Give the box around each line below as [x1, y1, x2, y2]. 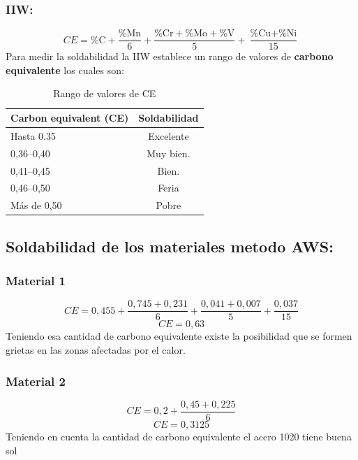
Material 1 [6, 272, 66, 289]
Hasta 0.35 [10, 128, 57, 143]
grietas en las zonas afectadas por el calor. [6, 343, 186, 357]
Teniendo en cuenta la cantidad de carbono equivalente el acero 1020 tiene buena [6, 429, 352, 443]
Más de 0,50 [10, 198, 62, 213]
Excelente [148, 128, 189, 143]
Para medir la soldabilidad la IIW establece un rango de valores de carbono [6, 49, 334, 64]
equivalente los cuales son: [6, 62, 124, 77]
